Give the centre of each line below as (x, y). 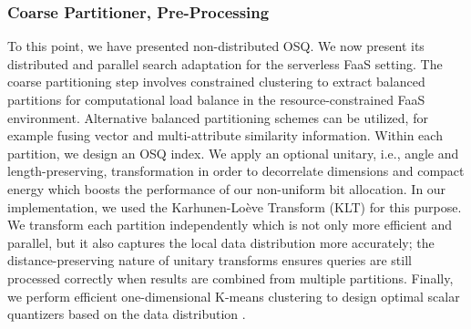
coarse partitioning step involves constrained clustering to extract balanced (216, 82)
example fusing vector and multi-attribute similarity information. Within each (225, 135)
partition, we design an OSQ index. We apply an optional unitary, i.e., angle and (233, 153)
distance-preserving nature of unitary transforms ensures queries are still (210, 260)
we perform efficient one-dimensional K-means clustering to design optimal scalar (234, 296)
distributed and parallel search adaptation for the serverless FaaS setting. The (225, 63)
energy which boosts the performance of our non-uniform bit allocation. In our (227, 188)
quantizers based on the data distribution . (127, 314)
